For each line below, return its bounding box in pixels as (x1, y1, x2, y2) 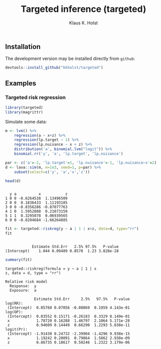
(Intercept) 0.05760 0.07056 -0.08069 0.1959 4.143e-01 (7, 305, 130, 310)
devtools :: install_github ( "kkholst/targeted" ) (5, 65, 103, 70)
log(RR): (5, 301, 23, 306)
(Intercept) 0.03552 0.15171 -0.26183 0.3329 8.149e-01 (7, 314, 130, 319)
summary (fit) (5, 257, 32, 262)
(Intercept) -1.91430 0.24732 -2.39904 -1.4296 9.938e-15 (7, 331, 130, 337)
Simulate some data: (5, 118, 47, 124)
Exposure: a (9, 288, 37, 293)
